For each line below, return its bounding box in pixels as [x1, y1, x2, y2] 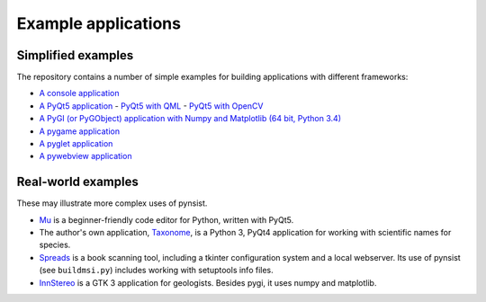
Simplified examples [16, 48, 134, 63]
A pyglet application [39, 138, 113, 149]
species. [39, 239, 71, 251]
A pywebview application [39, 151, 132, 162]
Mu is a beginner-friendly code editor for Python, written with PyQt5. [39, 214, 294, 225]
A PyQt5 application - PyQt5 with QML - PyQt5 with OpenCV [39, 100, 264, 111]
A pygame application [39, 126, 121, 137]
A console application [39, 88, 120, 99]
